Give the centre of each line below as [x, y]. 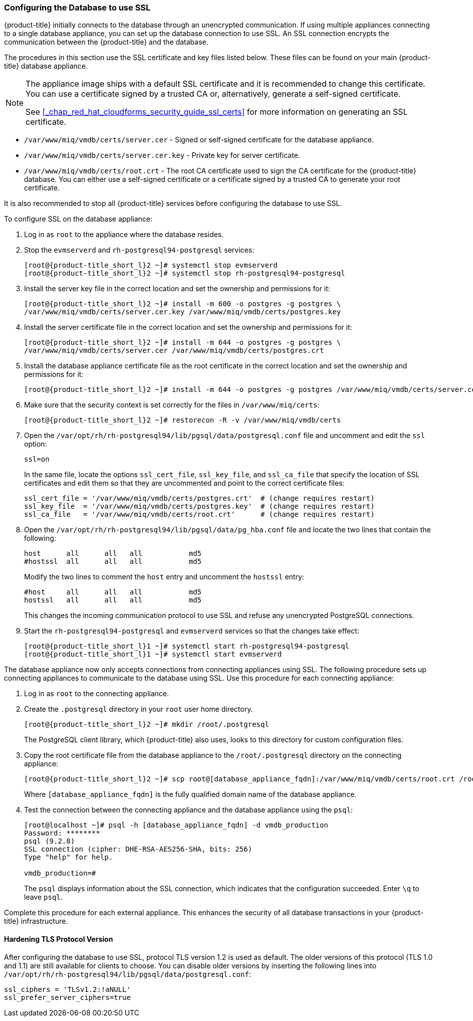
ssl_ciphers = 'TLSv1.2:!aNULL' [67, 989]
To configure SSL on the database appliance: [78, 219]
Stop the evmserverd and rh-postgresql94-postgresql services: [139, 250]
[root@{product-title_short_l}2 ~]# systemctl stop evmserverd [151, 265]
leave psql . [43, 897]
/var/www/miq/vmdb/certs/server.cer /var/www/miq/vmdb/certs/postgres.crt [174, 351]
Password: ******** [62, 833]
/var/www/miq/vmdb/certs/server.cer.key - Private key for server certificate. [162, 155]
